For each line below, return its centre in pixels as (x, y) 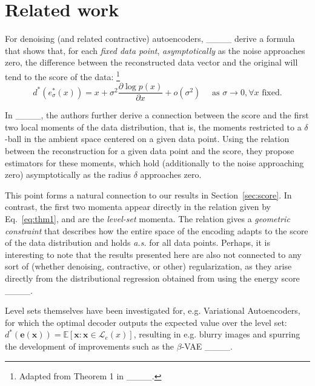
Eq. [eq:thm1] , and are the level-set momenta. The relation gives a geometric (148, 218)
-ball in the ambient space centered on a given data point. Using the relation (147, 139)
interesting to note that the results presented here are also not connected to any (153, 254)
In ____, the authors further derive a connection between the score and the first (157, 115)
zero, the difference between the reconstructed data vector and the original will (151, 62)
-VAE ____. (207, 346)
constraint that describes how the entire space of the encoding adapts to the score (157, 230)
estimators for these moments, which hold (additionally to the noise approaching (154, 162)
